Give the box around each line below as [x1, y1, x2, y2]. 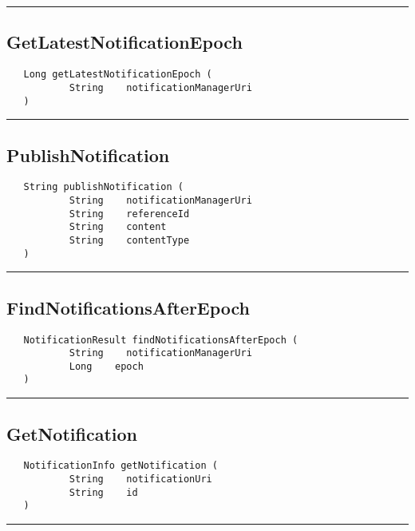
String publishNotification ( [23, 181, 184, 193]
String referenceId [69, 208, 190, 220]
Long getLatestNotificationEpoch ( [23, 69, 212, 81]
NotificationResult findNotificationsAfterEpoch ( [23, 334, 298, 346]
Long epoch [69, 360, 144, 372]
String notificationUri [69, 474, 212, 485]
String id [69, 486, 138, 498]
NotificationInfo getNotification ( [23, 460, 218, 472]
